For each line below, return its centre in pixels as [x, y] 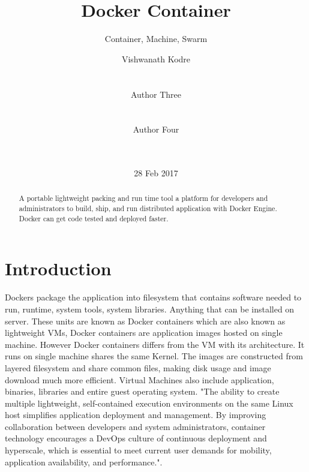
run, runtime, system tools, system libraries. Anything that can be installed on [150, 309]
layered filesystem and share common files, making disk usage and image [138, 367]
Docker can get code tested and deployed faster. [94, 218]
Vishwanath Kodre [156, 58]
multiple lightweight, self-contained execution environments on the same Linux [149, 403]
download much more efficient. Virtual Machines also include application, [139, 379]
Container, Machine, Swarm [156, 39]
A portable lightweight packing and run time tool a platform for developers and [143, 198]
